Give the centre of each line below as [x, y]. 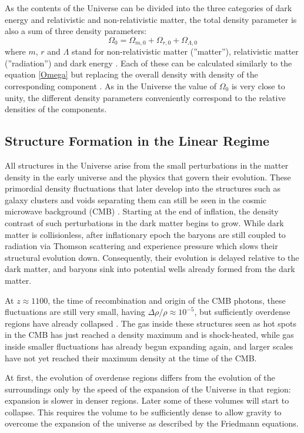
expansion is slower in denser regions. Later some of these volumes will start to [147, 400]
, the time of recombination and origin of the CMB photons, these [167, 300]
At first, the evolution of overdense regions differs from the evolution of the [140, 377]
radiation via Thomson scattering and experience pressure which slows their [141, 246]
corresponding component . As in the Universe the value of [111, 86]
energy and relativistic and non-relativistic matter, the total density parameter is [151, 19]
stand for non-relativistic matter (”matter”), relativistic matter [185, 51]
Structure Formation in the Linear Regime [137, 141]
